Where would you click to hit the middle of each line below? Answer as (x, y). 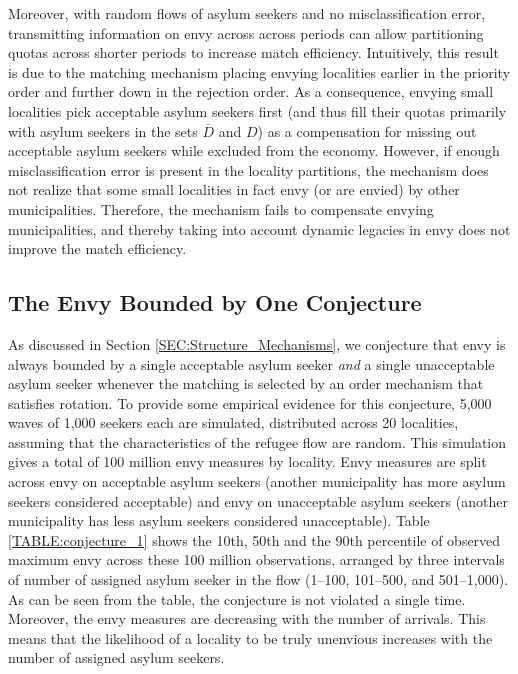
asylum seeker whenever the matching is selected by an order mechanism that (246, 383)
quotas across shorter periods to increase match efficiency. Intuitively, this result (253, 52)
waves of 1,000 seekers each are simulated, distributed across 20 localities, (233, 422)
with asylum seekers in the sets (103, 130)
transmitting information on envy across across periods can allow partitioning (246, 32)
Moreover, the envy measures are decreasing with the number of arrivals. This (247, 618)
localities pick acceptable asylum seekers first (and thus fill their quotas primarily (257, 110)
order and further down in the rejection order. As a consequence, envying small (251, 91)
